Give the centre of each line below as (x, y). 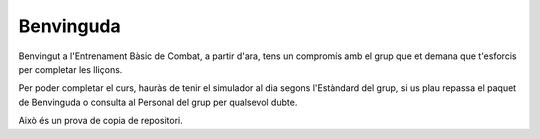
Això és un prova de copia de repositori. (101, 121)
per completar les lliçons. (70, 69)
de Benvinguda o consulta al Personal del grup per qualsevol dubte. (158, 102)
